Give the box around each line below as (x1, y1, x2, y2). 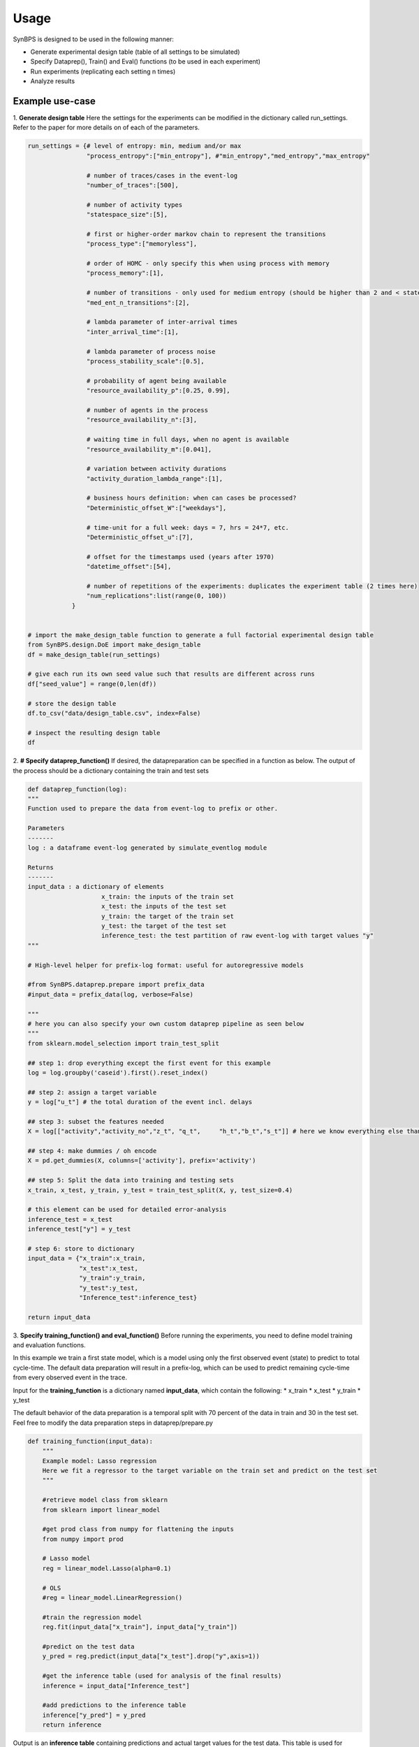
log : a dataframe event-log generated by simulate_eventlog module (27, 843, 267, 852)
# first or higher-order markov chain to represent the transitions (86, 230, 326, 238)
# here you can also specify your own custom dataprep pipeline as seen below (27, 1020, 304, 1027)
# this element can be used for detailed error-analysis (27, 1205, 227, 1214)
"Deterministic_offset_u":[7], (86, 533, 193, 542)
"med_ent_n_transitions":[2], (86, 298, 190, 307)
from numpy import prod (42, 1535, 124, 1543)
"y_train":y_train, (79, 1274, 146, 1282)
